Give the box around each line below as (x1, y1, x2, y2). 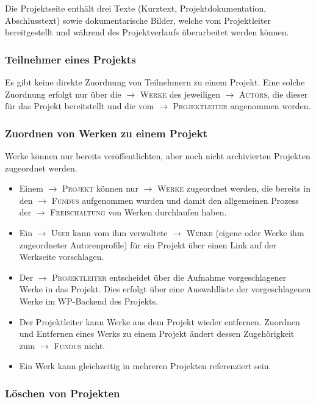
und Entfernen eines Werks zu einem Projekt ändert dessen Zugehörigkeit (19, 327, 295, 340)
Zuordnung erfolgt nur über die (5, 87, 121, 100)
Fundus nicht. (54, 339, 106, 352)
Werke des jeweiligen (140, 87, 220, 100)
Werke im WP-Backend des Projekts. (19, 294, 158, 307)
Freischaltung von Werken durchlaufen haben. (50, 206, 227, 218)
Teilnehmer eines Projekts (5, 51, 136, 67)
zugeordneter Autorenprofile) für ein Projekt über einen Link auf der (19, 238, 276, 251)
